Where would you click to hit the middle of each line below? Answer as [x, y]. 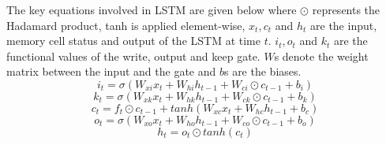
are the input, [344, 25]
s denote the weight [321, 56]
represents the [346, 9]
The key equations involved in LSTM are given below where [152, 9]
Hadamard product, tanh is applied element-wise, [126, 25]
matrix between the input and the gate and [111, 71]
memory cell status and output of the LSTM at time [133, 41]
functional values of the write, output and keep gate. [133, 56]
